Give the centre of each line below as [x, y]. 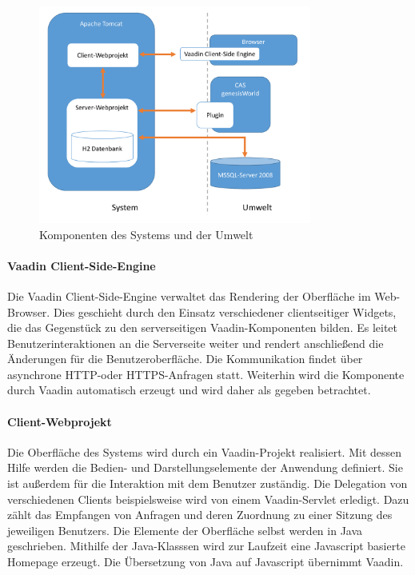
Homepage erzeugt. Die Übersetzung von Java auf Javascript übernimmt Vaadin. [206, 562]
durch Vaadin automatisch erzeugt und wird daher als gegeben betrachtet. [189, 390]
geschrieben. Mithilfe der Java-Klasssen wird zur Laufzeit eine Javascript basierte [206, 546]
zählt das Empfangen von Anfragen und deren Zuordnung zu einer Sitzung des [200, 515]
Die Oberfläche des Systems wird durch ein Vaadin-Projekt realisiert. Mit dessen [205, 451]
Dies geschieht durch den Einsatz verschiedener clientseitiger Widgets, [225, 311]
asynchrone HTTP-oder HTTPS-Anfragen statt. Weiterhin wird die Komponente [206, 374]
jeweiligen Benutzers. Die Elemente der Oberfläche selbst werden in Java [185, 530]
